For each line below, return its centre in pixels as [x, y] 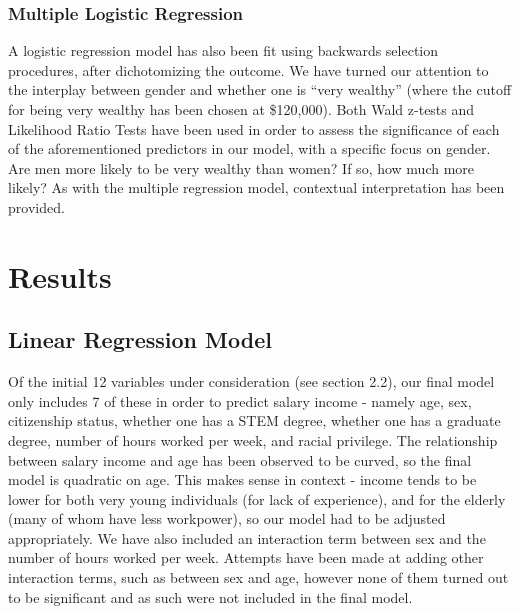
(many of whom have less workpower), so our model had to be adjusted [227, 518]
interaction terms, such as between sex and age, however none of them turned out [258, 577]
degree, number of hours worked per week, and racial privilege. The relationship [253, 439]
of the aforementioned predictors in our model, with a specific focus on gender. [249, 148]
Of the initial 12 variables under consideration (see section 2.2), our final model [251, 381]
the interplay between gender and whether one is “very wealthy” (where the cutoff [260, 89]
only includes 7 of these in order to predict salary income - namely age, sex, [240, 400]
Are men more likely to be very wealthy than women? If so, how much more [241, 167]
